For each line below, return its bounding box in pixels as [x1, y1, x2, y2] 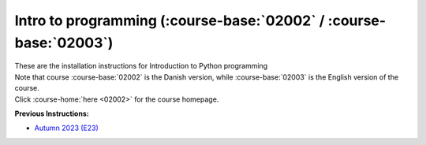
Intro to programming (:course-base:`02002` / [14, 12, 325, 29]
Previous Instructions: [14, 109, 90, 118]
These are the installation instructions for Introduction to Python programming [14, 61, 268, 71]
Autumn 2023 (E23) [34, 123, 99, 133]
